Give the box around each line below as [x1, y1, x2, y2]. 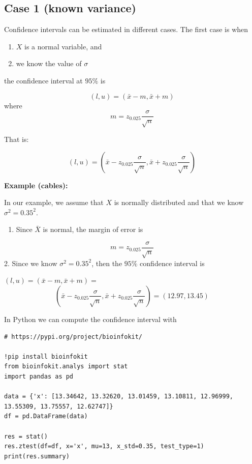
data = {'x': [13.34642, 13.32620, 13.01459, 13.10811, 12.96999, [4, 393, 234, 400]
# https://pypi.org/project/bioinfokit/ [4, 333, 143, 340]
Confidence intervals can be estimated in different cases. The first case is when [4, 24, 248, 35]
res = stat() [4, 432, 48, 440]
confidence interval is [140, 257, 205, 268]
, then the [91, 257, 122, 268]
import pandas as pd [4, 372, 74, 380]
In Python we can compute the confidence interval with [4, 313, 177, 324]
